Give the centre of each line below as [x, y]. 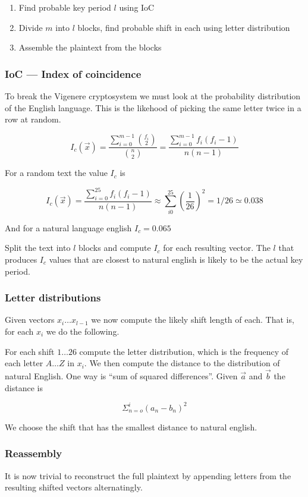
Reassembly [34, 453]
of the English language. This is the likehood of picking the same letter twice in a [153, 107]
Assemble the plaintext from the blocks [90, 47]
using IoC [137, 7]
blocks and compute [114, 248]
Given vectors [30, 320]
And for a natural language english [68, 227]
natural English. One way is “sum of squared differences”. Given [121, 376]
